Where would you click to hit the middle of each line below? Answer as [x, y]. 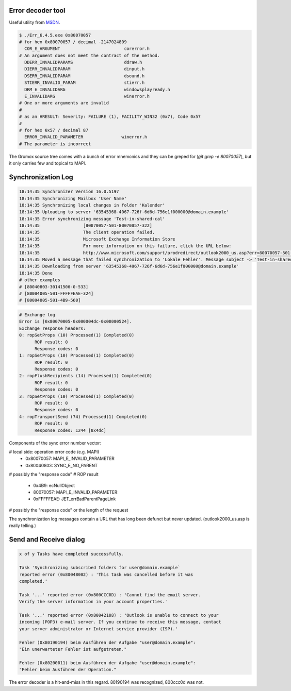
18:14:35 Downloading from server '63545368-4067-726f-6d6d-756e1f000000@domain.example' [129, 266]
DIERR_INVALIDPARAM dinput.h [85, 69]
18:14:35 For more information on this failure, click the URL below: [125, 246]
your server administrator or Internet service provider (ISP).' [98, 629]
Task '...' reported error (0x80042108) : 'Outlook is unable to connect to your [119, 615]
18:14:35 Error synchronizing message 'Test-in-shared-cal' [92, 219]
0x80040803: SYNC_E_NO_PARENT [62, 465]
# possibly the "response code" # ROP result [54, 474]
